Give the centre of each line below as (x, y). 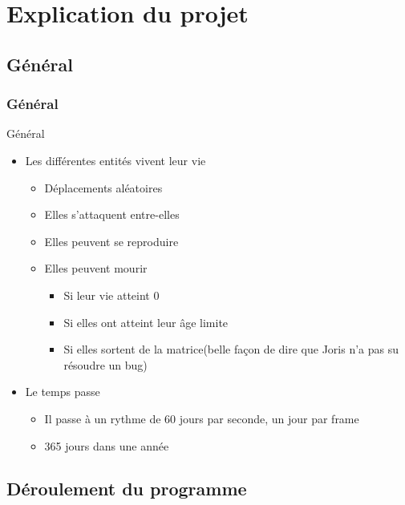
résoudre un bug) (105, 364)
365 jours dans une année (107, 445)
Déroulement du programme (127, 489)
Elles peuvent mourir (96, 268)
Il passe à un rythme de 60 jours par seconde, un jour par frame (202, 418)
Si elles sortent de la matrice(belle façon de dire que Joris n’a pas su (231, 349)
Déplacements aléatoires (103, 187)
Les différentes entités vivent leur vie (115, 160)
